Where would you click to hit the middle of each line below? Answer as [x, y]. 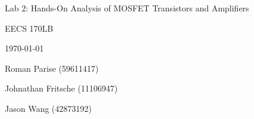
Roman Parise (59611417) [52, 68]
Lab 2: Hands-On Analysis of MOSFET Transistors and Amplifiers [127, 8]
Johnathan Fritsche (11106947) [61, 88]
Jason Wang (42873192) [48, 108]
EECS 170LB [29, 28]
